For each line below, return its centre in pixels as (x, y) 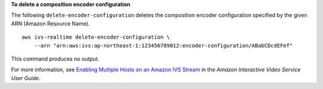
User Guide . (26, 78)
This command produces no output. (55, 59)
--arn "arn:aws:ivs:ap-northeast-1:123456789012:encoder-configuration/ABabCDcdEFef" (163, 45)
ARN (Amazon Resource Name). (51, 23)
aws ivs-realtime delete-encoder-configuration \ (96, 37)
